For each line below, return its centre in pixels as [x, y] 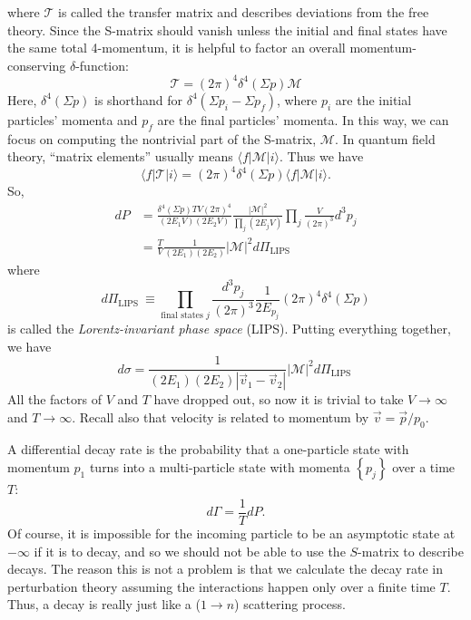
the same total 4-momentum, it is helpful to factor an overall [177, 48]
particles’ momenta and [73, 119]
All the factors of [54, 399]
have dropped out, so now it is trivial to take [279, 399]
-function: [102, 65]
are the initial [373, 99]
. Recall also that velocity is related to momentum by [221, 417]
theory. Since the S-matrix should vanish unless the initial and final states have [227, 29]
